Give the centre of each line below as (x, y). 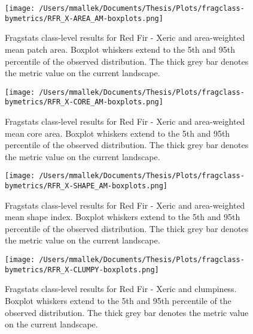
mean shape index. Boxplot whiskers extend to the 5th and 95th (123, 217)
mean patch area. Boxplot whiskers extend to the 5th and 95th (120, 49)
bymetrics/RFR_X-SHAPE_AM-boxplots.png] (86, 186)
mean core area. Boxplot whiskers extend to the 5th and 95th (118, 133)
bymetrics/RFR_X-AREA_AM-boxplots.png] (84, 18)
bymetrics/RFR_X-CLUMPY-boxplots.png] (82, 270)
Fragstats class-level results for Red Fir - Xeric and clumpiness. (121, 289)
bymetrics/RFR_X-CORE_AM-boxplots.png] (84, 102)
